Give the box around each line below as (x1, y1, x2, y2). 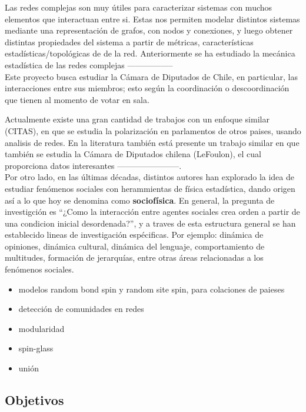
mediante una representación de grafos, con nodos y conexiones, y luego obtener (5, 24, 293, 36)
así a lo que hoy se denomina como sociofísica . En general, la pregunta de (5, 194, 275, 206)
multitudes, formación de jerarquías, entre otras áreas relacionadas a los (5, 251, 264, 264)
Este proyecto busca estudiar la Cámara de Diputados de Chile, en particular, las (5, 70, 298, 82)
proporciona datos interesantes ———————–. (5, 159, 182, 171)
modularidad (18, 322, 65, 334)
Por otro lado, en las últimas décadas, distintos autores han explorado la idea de (5, 171, 294, 183)
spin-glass (18, 342, 54, 354)
